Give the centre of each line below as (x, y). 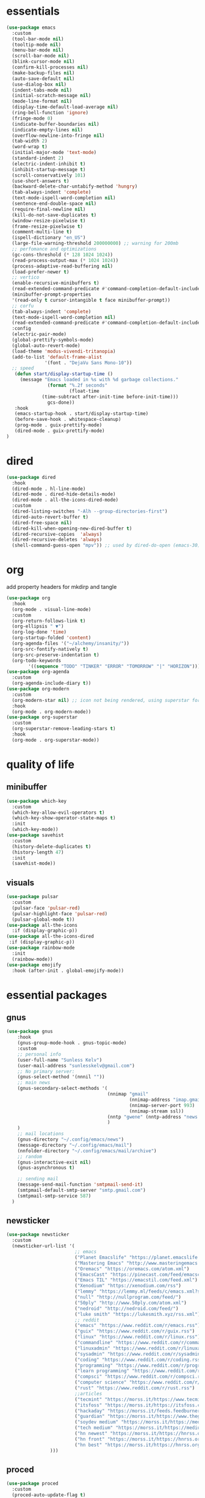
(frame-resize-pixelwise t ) (48, 226)
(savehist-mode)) (34, 864)
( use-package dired (31, 477)
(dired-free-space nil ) (42, 523)
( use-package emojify (34, 965)
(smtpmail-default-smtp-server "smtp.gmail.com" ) (82, 1190)
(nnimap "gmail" (128, 1094)
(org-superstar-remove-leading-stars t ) (64, 729)
